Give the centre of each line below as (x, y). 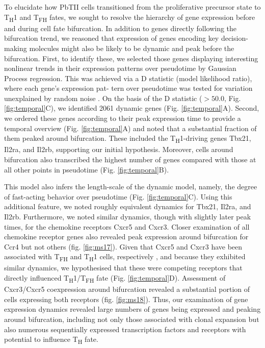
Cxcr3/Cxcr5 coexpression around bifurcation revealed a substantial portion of (127, 289)
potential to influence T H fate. (51, 340)
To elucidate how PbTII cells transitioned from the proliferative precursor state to (132, 7)
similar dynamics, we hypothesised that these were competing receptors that (123, 268)
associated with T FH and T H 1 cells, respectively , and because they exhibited (125, 257)
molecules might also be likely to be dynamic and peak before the (132, 48)
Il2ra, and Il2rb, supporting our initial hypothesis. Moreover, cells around (119, 149)
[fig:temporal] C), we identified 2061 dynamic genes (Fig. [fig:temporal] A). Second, (132, 108)
